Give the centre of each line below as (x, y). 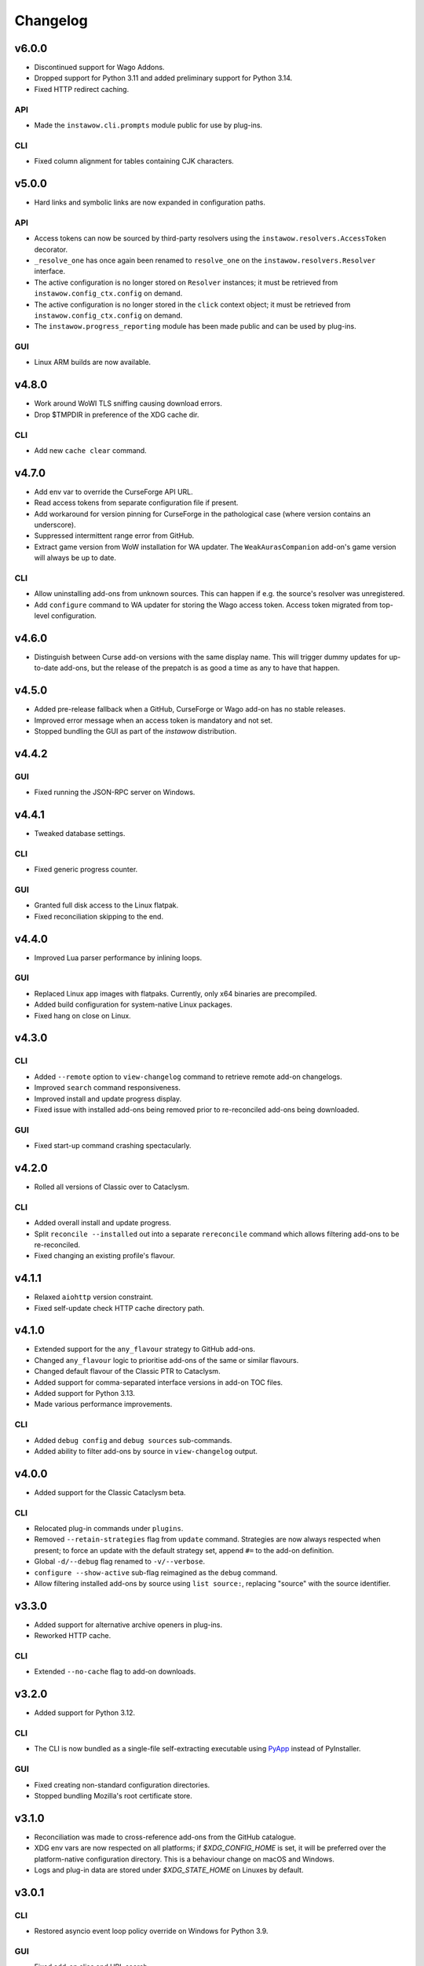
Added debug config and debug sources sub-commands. (133, 1440)
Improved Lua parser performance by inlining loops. (118, 957)
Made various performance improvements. (103, 1405)
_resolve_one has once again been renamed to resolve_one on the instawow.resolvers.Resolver (205, 260)
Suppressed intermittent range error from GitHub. (114, 536)
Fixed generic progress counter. (86, 870)
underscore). (55, 525)
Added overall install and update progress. (103, 1223)
